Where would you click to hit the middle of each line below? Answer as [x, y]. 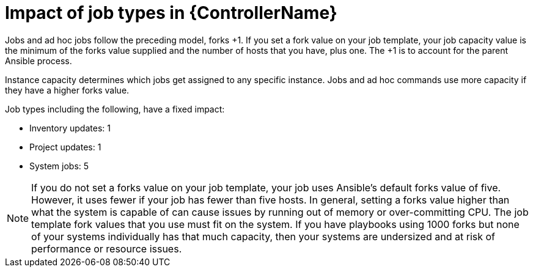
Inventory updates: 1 [70, 128]
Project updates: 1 [65, 147]
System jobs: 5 [59, 166]
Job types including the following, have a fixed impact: [115, 109]
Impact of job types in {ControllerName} [171, 13]
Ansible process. [39, 61]
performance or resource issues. [107, 248]
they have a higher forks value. [67, 90]
